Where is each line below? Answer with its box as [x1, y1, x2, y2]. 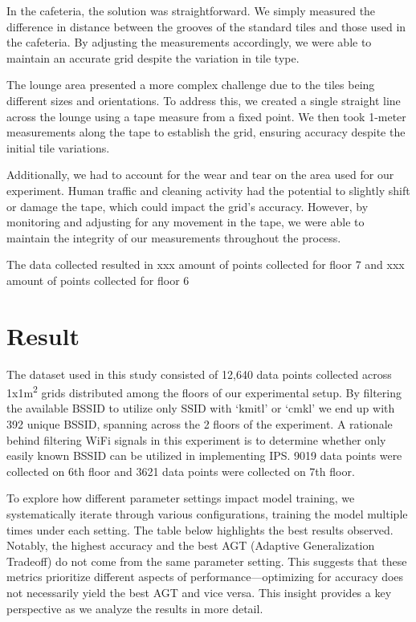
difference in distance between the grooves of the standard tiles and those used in [6, 18, 406, 35]
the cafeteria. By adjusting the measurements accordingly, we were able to [6, 34, 372, 51]
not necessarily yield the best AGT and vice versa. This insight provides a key [6, 584, 392, 600]
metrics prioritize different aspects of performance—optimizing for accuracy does [6, 568, 404, 585]
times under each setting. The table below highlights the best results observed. [6, 521, 394, 538]
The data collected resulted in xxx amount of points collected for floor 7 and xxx [6, 256, 405, 273]
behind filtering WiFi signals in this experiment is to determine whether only [6, 431, 386, 448]
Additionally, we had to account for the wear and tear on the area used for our [6, 166, 394, 183]
